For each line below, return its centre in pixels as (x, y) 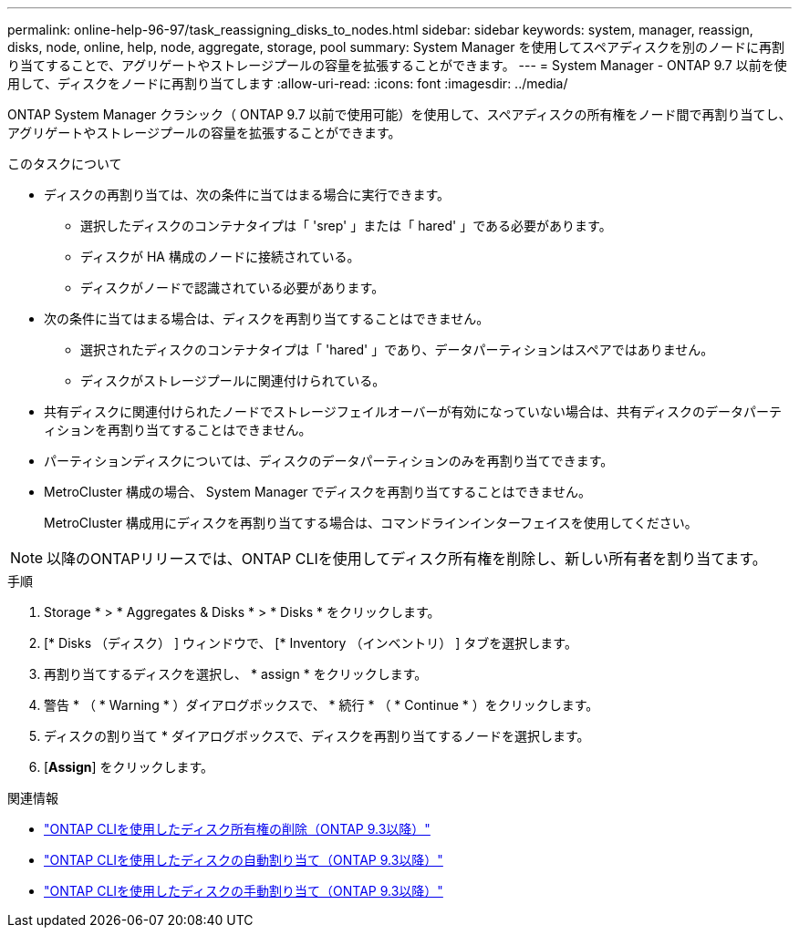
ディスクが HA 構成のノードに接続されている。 (220, 257)
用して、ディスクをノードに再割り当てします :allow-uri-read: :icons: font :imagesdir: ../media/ (288, 83)
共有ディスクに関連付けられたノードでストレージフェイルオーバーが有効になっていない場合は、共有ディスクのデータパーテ (413, 411)
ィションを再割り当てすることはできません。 (178, 430)
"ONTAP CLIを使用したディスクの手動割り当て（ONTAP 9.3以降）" (244, 891)
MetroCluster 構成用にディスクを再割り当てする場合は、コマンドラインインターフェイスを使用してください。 (371, 523)
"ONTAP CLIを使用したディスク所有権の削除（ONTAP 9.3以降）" (237, 829)
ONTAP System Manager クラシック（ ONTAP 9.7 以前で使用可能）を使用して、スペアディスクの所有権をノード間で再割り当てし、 (399, 114)
